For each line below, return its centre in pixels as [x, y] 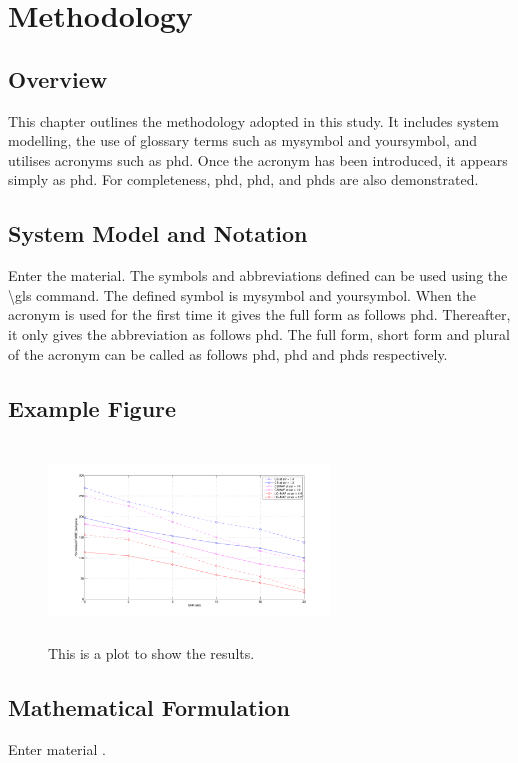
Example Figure [92, 407]
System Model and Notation [158, 233]
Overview [58, 78]
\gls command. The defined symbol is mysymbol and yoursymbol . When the [242, 294]
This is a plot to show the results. [151, 652]
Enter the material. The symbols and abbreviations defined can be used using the [258, 275]
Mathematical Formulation [149, 706]
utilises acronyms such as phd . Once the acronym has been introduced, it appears [258, 159]
